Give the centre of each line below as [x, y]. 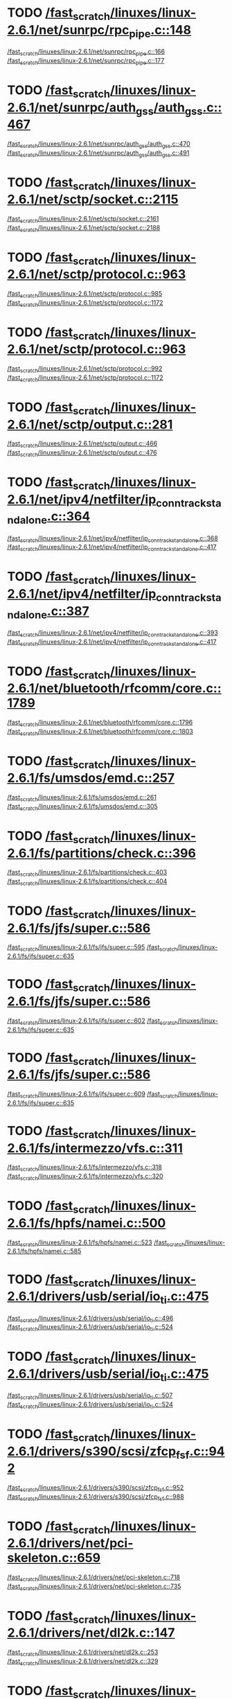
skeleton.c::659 [54, 1558]
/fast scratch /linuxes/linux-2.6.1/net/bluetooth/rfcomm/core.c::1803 [100, 732]
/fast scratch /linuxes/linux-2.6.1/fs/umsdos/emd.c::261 [82, 798]
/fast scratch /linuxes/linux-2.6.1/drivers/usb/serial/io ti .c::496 [90, 1319]
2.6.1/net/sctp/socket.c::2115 [93, 200]
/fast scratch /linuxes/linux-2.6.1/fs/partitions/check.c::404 [87, 882]
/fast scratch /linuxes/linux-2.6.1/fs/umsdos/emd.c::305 [82, 807]
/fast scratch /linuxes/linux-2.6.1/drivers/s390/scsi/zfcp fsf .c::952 [96, 1488]
